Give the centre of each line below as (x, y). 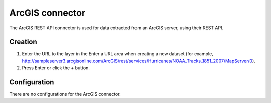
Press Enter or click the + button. (56, 68)
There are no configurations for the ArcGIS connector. (65, 94)
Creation (23, 42)
